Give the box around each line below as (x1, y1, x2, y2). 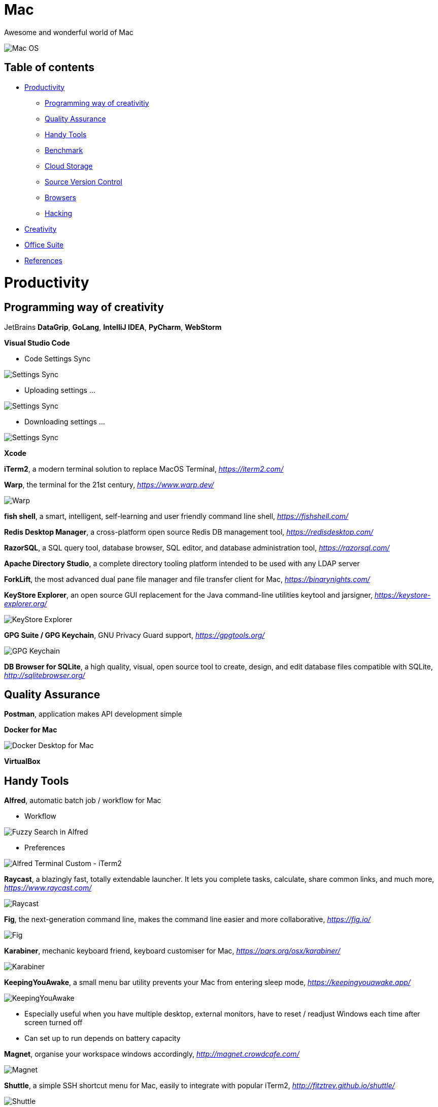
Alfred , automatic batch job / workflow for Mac (4, 796, 161, 805)
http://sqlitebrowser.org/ (4, 670, 85, 680)
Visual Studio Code (4, 338, 70, 347)
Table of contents (4, 61, 94, 74)
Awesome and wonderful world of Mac (4, 27, 133, 37)
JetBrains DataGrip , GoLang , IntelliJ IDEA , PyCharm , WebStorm (4, 322, 222, 331)
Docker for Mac (4, 725, 57, 734)
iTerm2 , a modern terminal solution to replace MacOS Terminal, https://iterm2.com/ (4, 464, 284, 473)
